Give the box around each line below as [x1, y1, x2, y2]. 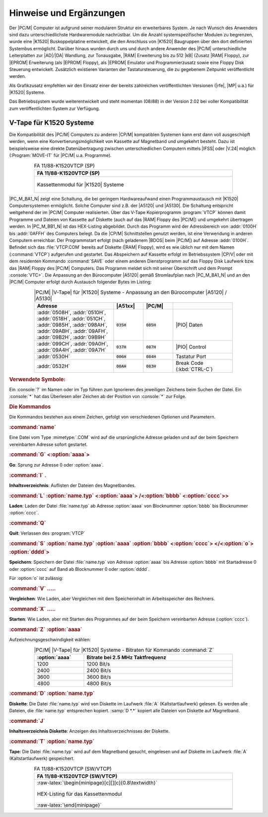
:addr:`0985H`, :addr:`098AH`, [37, 322, 108, 329]
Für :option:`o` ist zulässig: [9, 575, 64, 581]
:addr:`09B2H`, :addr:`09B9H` [37, 334, 106, 341]
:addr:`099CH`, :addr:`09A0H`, [37, 340, 109, 347]
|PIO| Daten [176, 322, 203, 329]
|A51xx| [116, 303, 135, 310]
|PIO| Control [176, 343, 206, 350]
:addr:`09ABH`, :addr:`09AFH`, [37, 328, 108, 335]
